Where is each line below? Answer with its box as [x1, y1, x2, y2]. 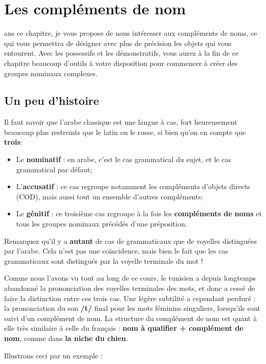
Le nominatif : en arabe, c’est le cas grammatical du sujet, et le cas [16, 154, 231, 165]
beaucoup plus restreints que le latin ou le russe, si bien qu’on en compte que [4, 126, 246, 137]
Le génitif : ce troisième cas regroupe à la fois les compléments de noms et [16, 208, 262, 219]
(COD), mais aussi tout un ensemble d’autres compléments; [16, 191, 203, 201]
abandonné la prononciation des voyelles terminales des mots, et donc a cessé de [4, 283, 255, 293]
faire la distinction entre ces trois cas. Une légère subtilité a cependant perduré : [4, 292, 256, 303]
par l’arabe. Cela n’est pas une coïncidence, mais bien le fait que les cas [4, 245, 228, 256]
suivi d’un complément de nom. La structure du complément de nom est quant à [4, 312, 257, 323]
